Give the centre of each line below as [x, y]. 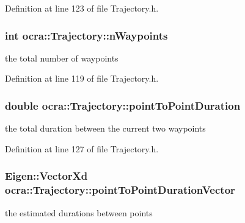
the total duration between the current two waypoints [105, 128]
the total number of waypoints [62, 58]
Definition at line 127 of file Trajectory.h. [82, 148]
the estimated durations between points [79, 212]
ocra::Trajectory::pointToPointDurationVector [120, 190]
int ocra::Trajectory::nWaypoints [86, 35]
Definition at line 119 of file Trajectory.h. [82, 78]
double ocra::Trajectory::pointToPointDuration [123, 105]
